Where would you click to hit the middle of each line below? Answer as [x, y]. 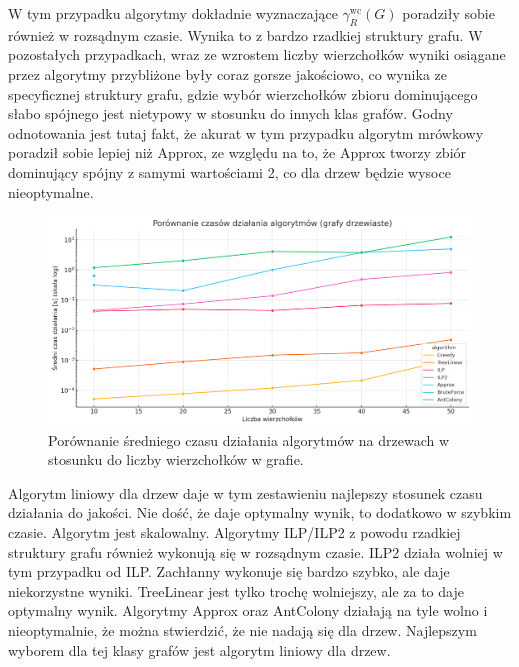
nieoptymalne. [51, 191]
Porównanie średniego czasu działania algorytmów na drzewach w [249, 439]
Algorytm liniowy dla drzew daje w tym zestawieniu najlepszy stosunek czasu [245, 492]
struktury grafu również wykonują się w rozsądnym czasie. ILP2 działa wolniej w [255, 551]
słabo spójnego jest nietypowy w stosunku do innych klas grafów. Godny [230, 113]
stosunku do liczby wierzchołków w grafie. [176, 459]
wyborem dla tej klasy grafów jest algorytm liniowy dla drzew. [199, 649]
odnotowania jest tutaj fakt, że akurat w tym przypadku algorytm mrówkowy [246, 132]
